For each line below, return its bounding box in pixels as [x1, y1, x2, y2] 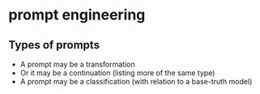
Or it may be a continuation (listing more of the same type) [19, 68, 215, 78]
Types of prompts [8, 38, 100, 52]
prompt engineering [8, 6, 146, 24]
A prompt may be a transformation [19, 59, 135, 69]
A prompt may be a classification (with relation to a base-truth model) [19, 77, 253, 86]
